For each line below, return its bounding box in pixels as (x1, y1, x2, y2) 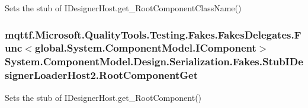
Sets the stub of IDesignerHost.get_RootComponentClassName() (5, 2, 242, 14)
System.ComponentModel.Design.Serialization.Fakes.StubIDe (5, 54, 303, 69)
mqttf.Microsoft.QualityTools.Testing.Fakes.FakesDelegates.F (5, 27, 301, 42)
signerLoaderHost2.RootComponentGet (5, 68, 198, 82)
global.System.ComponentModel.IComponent (34, 40, 256, 55)
